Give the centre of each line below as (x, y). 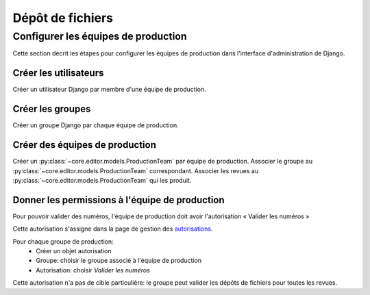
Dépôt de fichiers (63, 18)
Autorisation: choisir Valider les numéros (93, 270)
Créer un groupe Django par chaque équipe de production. (96, 125)
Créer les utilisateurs (58, 73)
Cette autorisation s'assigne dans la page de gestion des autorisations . (113, 229)
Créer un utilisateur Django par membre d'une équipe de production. (110, 90)
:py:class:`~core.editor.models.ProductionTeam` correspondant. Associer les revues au (136, 170)
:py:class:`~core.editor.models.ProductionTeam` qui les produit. (102, 180)
